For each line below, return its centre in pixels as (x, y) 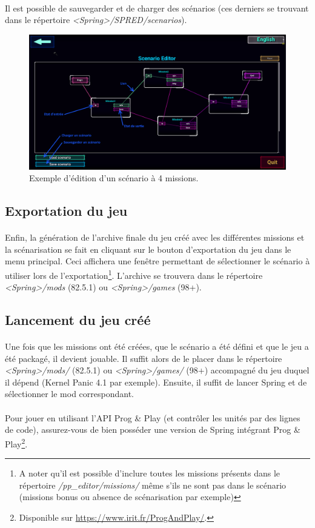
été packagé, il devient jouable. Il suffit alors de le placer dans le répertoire (144, 358)
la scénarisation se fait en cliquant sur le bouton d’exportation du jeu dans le (148, 249)
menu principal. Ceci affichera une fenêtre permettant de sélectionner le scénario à (157, 261)
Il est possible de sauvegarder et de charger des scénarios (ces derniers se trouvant (157, 8)
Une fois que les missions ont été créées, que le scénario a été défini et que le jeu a (157, 346)
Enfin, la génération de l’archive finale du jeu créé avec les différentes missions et (155, 237)
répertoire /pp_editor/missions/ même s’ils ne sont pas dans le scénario (153, 485)
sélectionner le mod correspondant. (69, 394)
